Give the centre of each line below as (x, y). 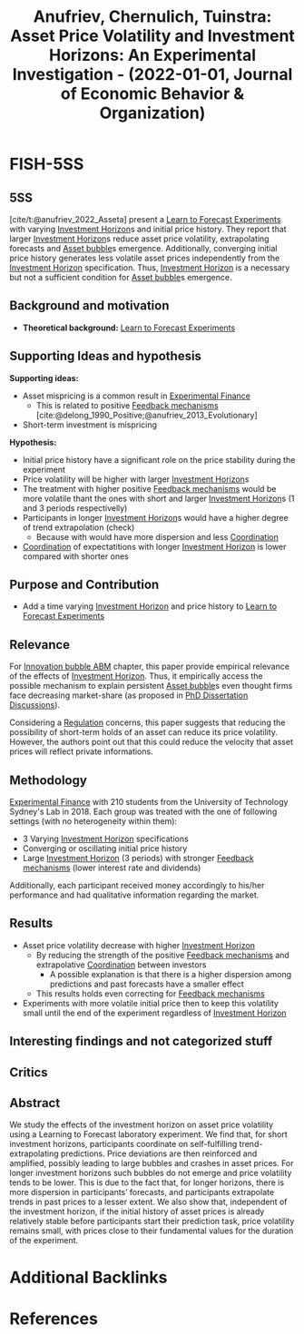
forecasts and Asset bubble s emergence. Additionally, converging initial (144, 248)
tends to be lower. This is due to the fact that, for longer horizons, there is (147, 1182)
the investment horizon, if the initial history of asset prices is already (137, 1211)
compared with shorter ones (75, 556)
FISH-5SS (47, 164)
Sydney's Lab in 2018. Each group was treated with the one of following (143, 812)
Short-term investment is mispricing (89, 425)
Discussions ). (35, 705)
